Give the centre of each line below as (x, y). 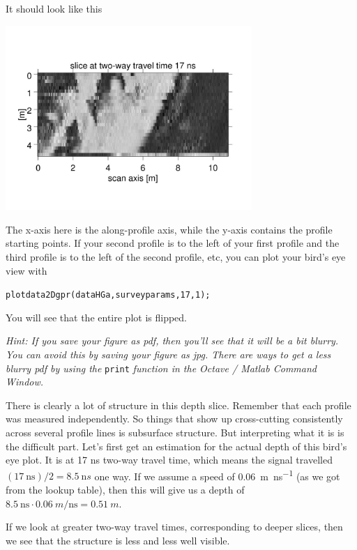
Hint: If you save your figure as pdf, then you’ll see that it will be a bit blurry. (172, 341)
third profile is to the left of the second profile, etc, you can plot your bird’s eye (176, 256)
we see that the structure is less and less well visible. (118, 540)
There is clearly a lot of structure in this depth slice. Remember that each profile (178, 405)
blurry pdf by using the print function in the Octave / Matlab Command (161, 368)
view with (26, 270)
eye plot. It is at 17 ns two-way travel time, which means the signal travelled (169, 460)
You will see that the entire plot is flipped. (96, 317)
